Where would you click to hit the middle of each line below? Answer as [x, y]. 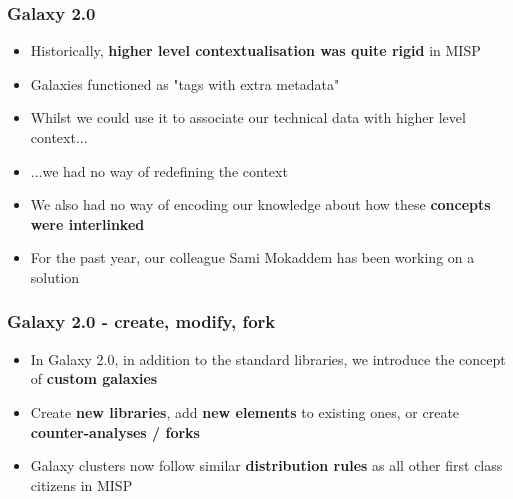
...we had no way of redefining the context [159, 170]
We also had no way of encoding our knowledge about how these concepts [260, 204]
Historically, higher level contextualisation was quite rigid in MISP [255, 50]
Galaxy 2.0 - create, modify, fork [141, 321]
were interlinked [87, 223]
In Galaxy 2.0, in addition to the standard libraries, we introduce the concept [268, 358]
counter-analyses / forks [115, 431]
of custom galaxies [94, 378]
